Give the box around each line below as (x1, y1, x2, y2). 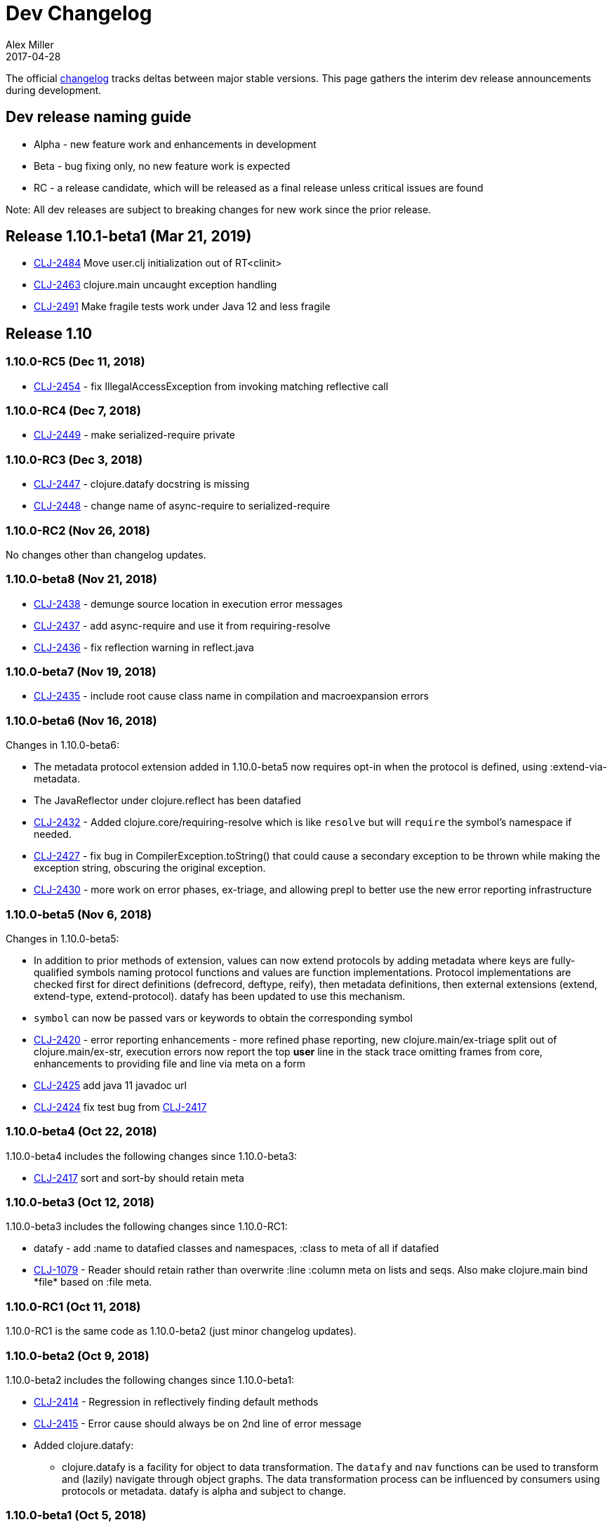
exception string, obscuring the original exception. (34, 862, 266, 874)
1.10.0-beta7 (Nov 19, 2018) (6, 665, 157, 679)
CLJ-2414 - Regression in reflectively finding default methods (34, 1395, 319, 1408)
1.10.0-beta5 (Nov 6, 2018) (6, 907, 152, 921)
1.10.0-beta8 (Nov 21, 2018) (6, 572, 157, 587)
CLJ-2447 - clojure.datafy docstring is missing (34, 478, 250, 491)
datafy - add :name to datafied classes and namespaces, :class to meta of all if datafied (34, 1242, 439, 1255)
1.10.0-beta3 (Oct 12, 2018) (6, 1195, 155, 1210)
